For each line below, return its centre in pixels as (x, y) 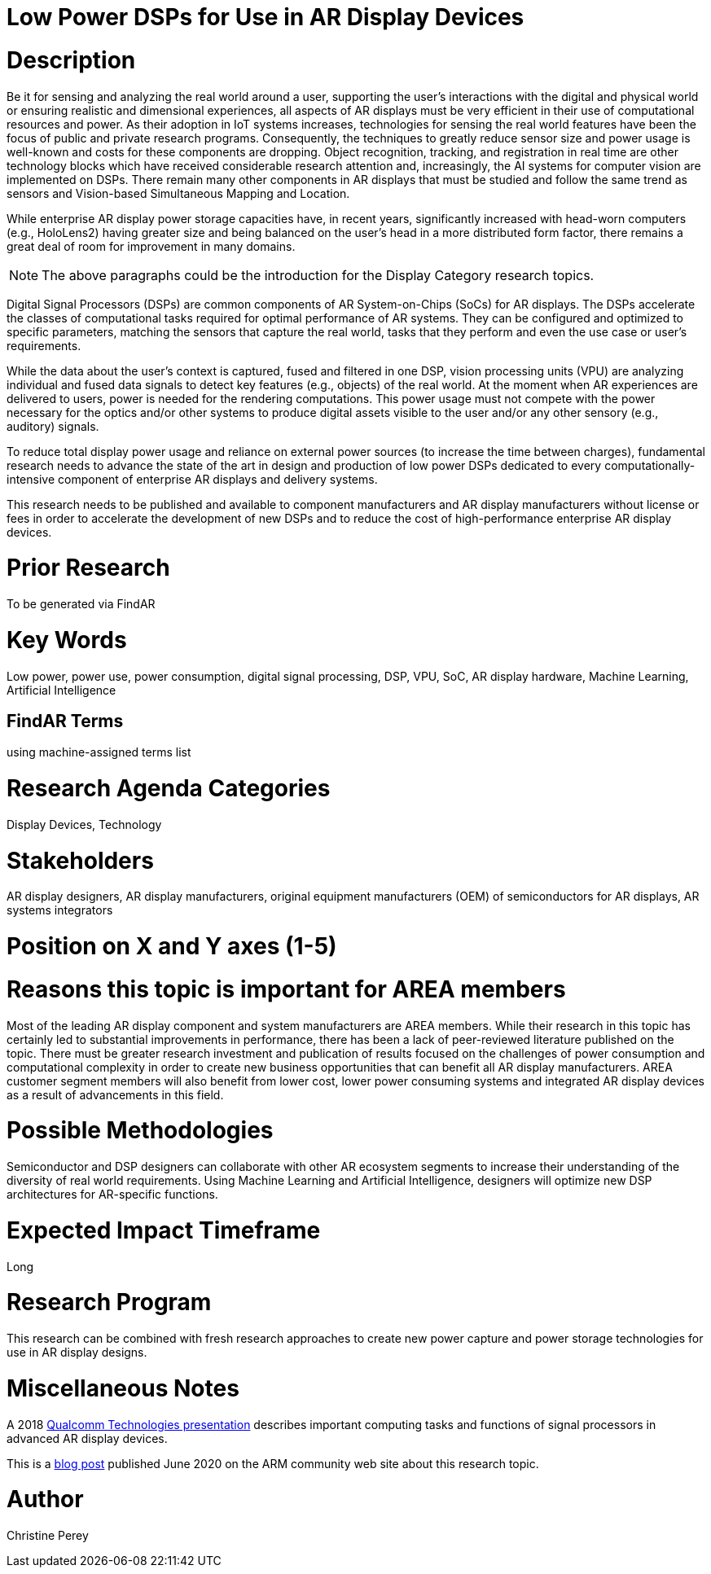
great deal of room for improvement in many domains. (151, 246)
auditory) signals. (53, 426)
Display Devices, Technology (84, 824)
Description (71, 60)
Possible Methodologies (140, 1131)
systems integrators (60, 910)
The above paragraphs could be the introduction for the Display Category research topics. (318, 275)
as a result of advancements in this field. (115, 1094)
